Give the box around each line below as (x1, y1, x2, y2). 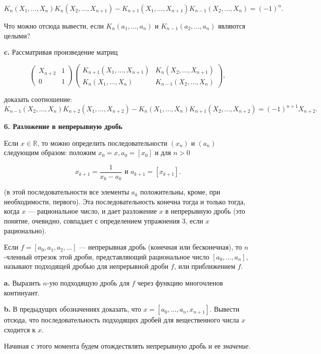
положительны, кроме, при (140, 187, 221, 197)
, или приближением (174, 261, 235, 271)
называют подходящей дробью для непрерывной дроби (4, 261, 169, 271)
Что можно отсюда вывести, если (4, 21, 104, 31)
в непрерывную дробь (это (165, 206, 245, 216)
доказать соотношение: (4, 94, 72, 104)
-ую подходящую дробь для (47, 278, 129, 288)
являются (218, 21, 246, 31)
